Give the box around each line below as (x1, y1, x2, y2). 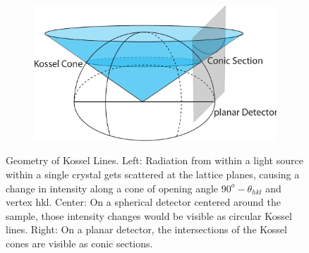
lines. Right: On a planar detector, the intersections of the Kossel (6, 222, 287, 237)
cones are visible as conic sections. (6, 235, 153, 250)
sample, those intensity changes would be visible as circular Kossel (6, 208, 292, 223)
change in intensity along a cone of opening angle (6, 180, 219, 195)
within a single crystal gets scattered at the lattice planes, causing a (6, 167, 300, 181)
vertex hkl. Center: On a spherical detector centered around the (6, 195, 281, 209)
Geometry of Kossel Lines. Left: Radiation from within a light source (6, 153, 303, 168)
